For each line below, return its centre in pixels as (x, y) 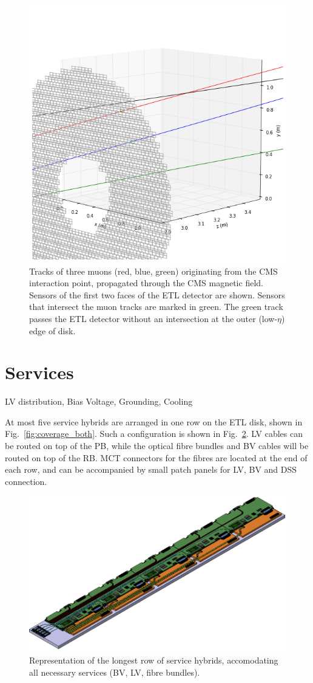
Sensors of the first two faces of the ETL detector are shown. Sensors (157, 294)
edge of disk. (52, 330)
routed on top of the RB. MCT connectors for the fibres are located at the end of (156, 457)
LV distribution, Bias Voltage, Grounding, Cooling (99, 401)
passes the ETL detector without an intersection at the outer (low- (153, 318)
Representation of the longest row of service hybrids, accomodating (154, 660)
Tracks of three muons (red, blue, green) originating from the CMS (153, 271)
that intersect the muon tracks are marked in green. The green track (156, 307)
